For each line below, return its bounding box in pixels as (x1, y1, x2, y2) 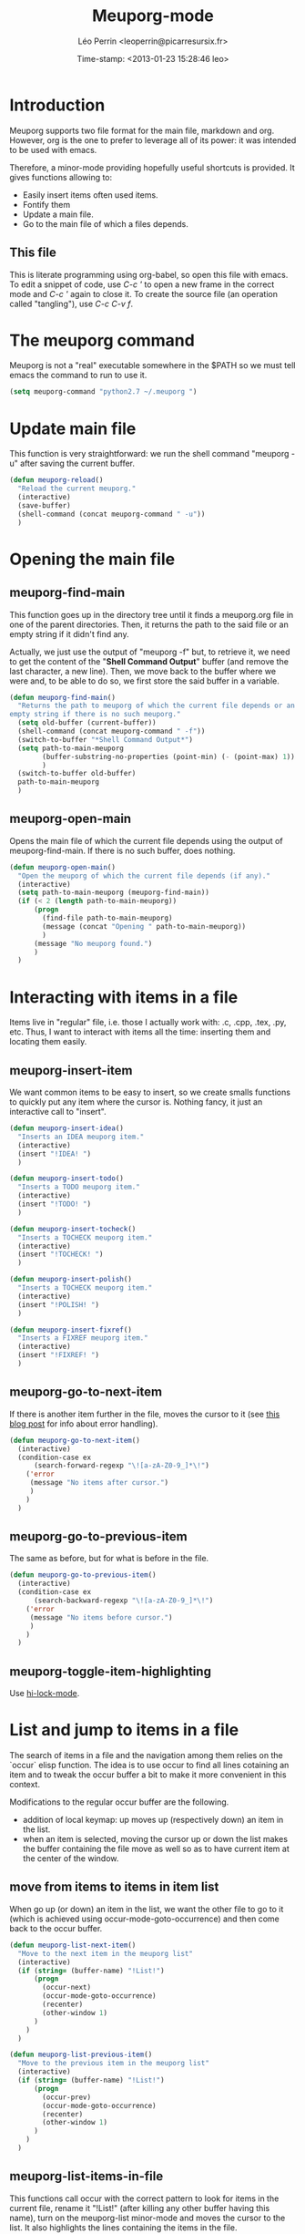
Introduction (9, 95, 106, 115)
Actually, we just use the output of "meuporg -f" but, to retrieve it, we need (9, 646, 290, 657)
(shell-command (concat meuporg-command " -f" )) (17, 726, 206, 736)
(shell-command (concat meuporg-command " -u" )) (17, 510, 206, 519)
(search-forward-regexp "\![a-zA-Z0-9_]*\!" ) (33, 1461, 209, 1470)
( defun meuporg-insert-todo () (9, 1174, 125, 1183)
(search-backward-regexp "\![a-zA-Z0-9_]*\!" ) (33, 1596, 214, 1605)
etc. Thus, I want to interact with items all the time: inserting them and (9, 1026, 271, 1037)
